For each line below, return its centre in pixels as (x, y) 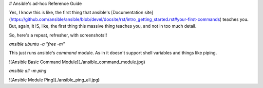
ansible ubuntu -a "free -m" (37, 44)
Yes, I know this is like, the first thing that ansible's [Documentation (76, 13)
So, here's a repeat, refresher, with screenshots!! (58, 35)
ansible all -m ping (28, 71)
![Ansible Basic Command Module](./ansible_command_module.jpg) (77, 62)
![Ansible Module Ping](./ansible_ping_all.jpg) (54, 80)
